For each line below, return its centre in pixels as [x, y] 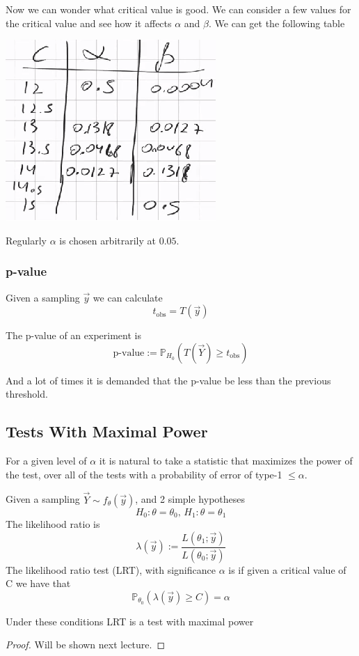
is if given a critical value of [287, 569]
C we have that [38, 583]
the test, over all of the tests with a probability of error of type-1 [144, 474]
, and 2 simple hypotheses [190, 499]
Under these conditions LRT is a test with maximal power [130, 621]
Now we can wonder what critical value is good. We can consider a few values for [178, 9]
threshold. [27, 394]
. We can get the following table [277, 23]
